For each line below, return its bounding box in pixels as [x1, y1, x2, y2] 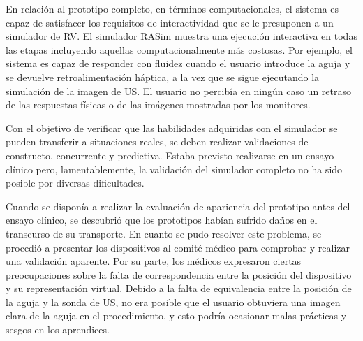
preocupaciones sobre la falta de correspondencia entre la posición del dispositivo [6, 267, 352, 282]
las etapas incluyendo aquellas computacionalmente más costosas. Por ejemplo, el [6, 42, 353, 57]
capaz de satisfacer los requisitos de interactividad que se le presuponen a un [6, 15, 334, 29]
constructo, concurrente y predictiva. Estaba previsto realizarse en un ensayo [6, 147, 334, 162]
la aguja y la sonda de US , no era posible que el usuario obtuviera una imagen [6, 294, 341, 309]
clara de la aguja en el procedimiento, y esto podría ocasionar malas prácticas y [6, 308, 347, 323]
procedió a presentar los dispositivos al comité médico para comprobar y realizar [6, 240, 350, 254]
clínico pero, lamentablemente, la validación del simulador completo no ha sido [6, 161, 343, 176]
